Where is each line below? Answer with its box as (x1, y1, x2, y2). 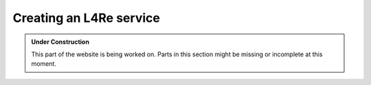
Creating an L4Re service (12, 10, 161, 25)
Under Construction (31, 38, 89, 46)
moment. (31, 60, 56, 68)
